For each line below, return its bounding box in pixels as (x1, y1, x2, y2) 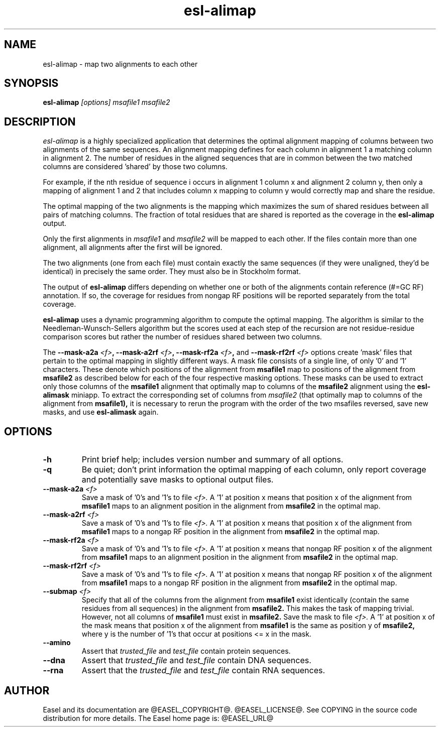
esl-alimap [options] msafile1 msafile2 (43, 98, 170, 107)
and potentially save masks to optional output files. (81, 474, 274, 485)
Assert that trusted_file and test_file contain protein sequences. (81, 647, 291, 656)
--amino (43, 638, 71, 647)
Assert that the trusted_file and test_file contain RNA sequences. (81, 665, 325, 676)
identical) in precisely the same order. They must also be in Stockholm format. (43, 267, 301, 276)
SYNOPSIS (4, 77, 59, 90)
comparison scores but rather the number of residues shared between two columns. (43, 332, 322, 341)
